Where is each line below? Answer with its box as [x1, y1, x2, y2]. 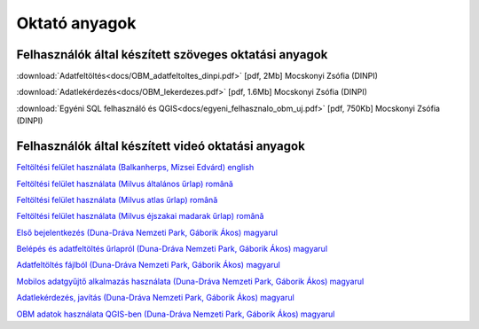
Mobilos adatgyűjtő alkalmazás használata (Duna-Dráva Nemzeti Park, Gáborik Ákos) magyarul [16, 276, 365, 286]
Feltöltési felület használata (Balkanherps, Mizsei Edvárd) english [16, 162, 255, 173]
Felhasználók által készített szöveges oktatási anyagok [16, 47, 328, 62]
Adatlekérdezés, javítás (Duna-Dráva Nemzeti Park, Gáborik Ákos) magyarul [16, 293, 294, 303]
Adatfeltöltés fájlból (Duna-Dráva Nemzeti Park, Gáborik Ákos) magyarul [16, 260, 281, 270]
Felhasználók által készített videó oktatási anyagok [16, 138, 305, 154]
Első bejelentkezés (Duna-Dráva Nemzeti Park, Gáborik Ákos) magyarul [16, 227, 279, 238]
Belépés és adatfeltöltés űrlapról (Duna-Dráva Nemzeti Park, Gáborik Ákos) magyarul [16, 244, 328, 255]
